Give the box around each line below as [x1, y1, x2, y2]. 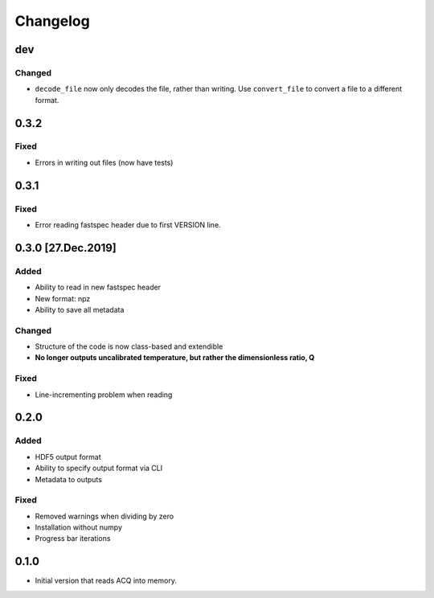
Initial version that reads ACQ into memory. [35, 575, 177, 586]
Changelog [14, 12, 90, 30]
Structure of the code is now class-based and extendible [35, 342, 223, 351]
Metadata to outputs [35, 474, 102, 484]
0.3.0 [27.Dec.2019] [14, 241, 117, 255]
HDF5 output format [35, 452, 101, 461]
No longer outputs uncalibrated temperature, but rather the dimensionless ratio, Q [35, 353, 315, 362]
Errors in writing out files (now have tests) [35, 158, 174, 167]
